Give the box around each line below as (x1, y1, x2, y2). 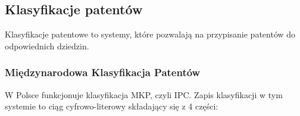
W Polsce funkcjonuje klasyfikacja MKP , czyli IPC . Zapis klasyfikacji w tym (5, 88, 283, 101)
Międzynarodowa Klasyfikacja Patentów (5, 65, 201, 80)
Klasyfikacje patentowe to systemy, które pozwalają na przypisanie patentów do (5, 28, 296, 40)
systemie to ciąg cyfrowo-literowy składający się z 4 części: (5, 100, 218, 112)
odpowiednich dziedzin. (5, 39, 89, 52)
